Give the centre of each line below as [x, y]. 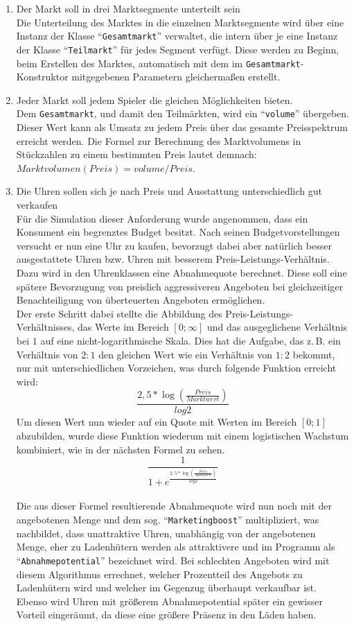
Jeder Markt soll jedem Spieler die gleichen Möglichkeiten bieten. [154, 99]
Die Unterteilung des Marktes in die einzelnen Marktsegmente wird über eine [180, 22]
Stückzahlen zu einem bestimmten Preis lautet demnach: [136, 154]
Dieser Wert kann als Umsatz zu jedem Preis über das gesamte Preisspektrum [182, 127]
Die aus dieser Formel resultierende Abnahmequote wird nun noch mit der [174, 506]
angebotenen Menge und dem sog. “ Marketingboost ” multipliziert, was [168, 520]
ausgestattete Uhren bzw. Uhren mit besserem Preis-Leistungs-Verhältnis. [173, 259]
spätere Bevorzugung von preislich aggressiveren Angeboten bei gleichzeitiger [180, 286]
